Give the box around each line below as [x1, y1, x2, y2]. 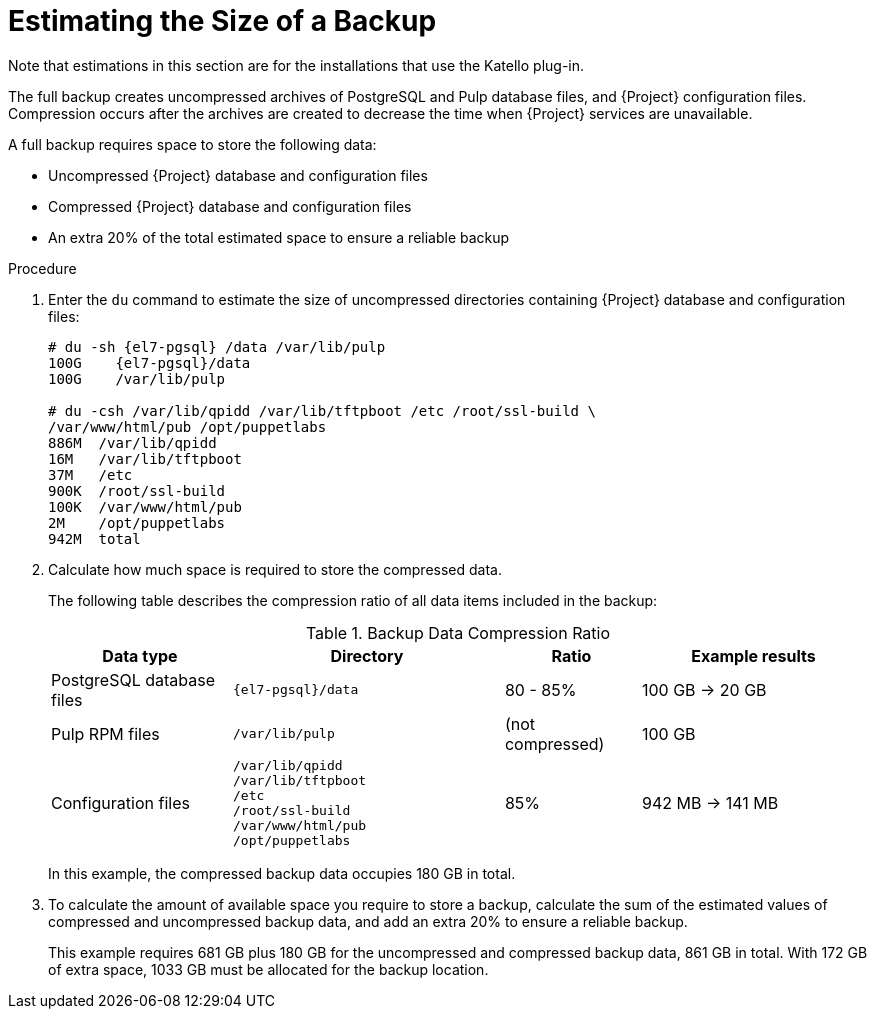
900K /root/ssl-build [48, 482, 226, 499]
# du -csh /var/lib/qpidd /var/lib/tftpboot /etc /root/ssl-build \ [48, 402, 596, 419]
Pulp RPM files [51, 723, 160, 744]
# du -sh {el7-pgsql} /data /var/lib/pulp [48, 338, 386, 355]
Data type [102, 645, 178, 666]
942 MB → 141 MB [641, 792, 779, 813]
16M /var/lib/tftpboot [48, 450, 242, 467]
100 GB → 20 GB [641, 679, 767, 700]
